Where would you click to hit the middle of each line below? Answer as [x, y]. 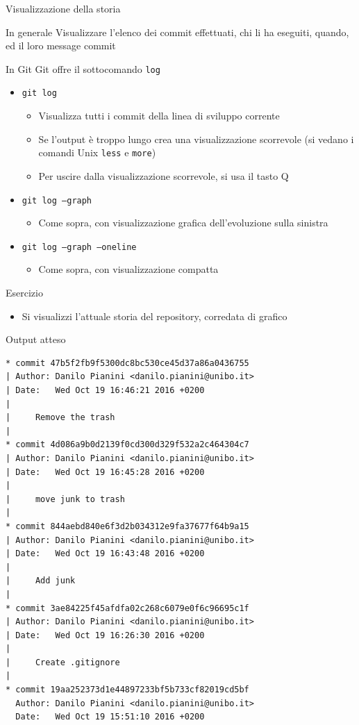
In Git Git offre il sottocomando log [83, 68]
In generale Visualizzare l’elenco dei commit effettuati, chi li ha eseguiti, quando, [177, 32]
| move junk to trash [65, 499]
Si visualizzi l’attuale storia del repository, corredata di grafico [155, 316]
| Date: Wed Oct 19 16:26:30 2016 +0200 [105, 635]
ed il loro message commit [61, 45]
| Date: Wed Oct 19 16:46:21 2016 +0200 [105, 390]
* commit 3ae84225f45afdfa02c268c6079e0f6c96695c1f [127, 608]
